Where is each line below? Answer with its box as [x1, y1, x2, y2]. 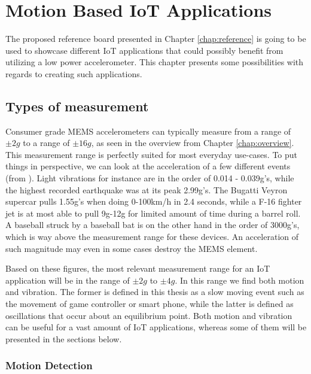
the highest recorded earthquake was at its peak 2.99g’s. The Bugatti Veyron [5, 183, 288, 196]
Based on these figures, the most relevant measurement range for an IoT [5, 262, 270, 275]
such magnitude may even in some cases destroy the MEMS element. [5, 242, 258, 254]
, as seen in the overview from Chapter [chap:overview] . [91, 136, 294, 149]
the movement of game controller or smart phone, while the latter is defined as [5, 297, 294, 310]
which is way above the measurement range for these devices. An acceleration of [5, 230, 298, 243]
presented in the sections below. [5, 332, 122, 345]
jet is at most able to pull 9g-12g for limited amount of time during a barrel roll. [5, 206, 301, 219]
